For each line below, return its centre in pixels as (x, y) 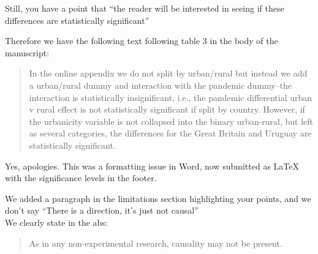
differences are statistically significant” (77, 20)
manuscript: (27, 52)
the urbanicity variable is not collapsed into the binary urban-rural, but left (171, 121)
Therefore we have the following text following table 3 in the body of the (142, 41)
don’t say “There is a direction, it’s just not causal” (102, 210)
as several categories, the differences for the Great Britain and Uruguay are (170, 133)
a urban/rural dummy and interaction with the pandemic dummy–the (161, 85)
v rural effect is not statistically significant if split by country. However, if (167, 109)
